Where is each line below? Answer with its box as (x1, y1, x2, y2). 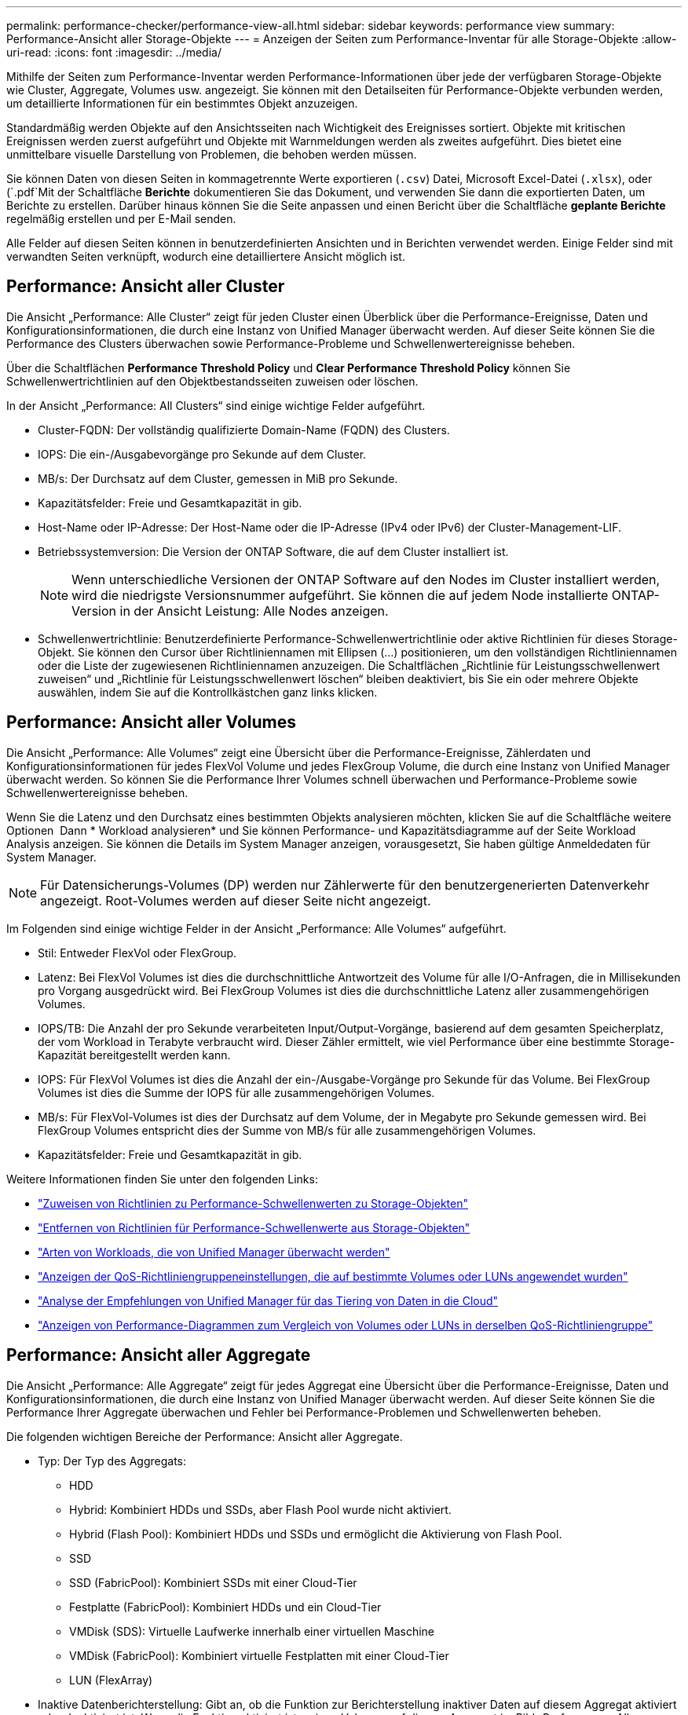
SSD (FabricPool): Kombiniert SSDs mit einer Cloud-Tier (69, 1575, 357, 1589)
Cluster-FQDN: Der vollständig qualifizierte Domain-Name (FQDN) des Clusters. (38, 422, 450, 437)
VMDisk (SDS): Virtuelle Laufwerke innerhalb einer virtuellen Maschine (69, 1624, 435, 1638)
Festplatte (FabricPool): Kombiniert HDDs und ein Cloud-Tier (69, 1600, 382, 1614)
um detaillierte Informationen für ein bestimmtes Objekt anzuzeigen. (6, 97, 358, 110)
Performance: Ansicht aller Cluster (6, 276, 285, 297)
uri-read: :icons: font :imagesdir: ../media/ (6, 46, 221, 59)
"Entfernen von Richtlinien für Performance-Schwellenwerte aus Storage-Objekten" (38, 1220, 470, 1234)
